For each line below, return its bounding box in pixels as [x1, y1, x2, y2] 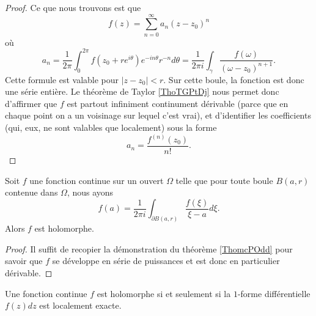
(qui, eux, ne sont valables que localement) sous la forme [5, 120, 217, 133]
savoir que [5, 254, 43, 267]
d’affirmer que [5, 97, 57, 109]
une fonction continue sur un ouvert [29, 174, 164, 186]
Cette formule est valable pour [5, 73, 119, 86]
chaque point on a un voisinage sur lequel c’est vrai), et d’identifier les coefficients [5, 109, 311, 122]
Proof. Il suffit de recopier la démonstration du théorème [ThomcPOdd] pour [5, 242, 293, 255]
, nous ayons [67, 186, 114, 199]
